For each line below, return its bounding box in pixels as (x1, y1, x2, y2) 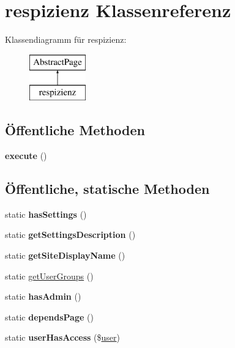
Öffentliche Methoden (5, 120, 145, 139)
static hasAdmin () (5, 290, 81, 303)
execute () (5, 149, 47, 162)
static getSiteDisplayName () (5, 249, 125, 262)
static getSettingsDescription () (5, 228, 136, 241)
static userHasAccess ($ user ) (5, 331, 120, 344)
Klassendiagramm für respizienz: (5, 33, 127, 46)
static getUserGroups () (5, 269, 94, 282)
